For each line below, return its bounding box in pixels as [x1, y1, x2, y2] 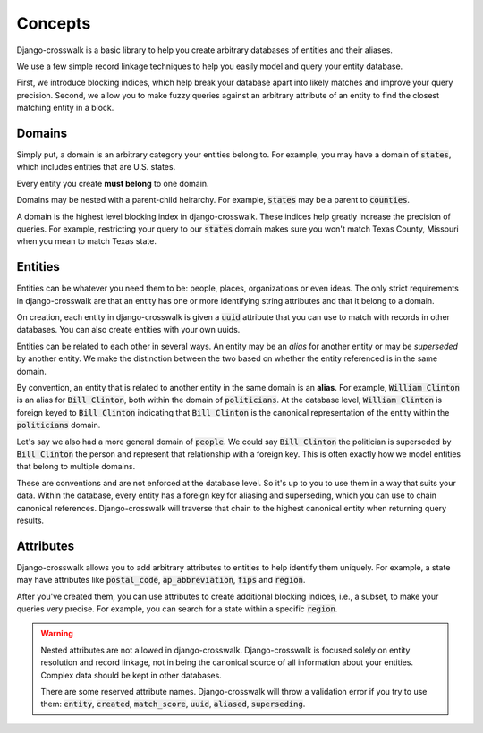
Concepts [16, 13, 91, 33]
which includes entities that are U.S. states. [16, 162, 176, 173]
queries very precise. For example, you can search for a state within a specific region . [16, 603, 338, 614]
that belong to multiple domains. [16, 461, 136, 472]
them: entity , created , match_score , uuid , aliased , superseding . [40, 698, 306, 710]
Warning [40, 628, 73, 639]
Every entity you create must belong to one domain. [16, 178, 209, 189]
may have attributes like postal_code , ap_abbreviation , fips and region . [16, 575, 306, 586]
